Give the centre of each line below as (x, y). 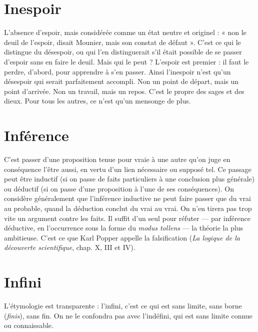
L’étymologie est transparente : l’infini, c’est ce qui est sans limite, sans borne (123, 306)
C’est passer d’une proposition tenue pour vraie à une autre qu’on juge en (117, 159)
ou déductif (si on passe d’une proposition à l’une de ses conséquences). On (119, 188)
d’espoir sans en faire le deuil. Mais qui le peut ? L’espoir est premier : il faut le (126, 61)
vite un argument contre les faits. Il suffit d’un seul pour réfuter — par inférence (127, 218)
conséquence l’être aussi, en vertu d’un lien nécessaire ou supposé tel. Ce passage (128, 169)
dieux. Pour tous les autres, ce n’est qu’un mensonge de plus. (97, 101)
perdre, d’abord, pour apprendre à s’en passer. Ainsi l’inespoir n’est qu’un (117, 71)
